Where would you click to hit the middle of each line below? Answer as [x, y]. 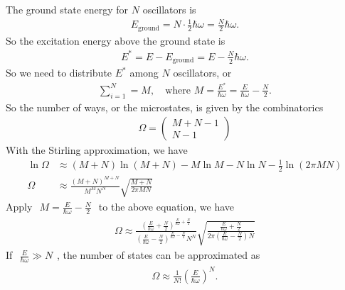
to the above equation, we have [166, 206]
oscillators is [169, 9]
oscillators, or [202, 73]
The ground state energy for [67, 9]
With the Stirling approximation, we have [97, 150]
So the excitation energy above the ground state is [116, 40]
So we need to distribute [59, 73]
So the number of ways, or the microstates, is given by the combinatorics [165, 107]
